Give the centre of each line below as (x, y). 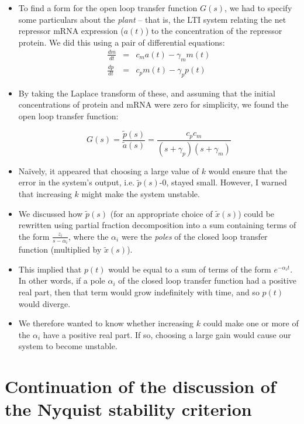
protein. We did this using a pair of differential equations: (122, 42)
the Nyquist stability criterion (128, 409)
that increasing (45, 193)
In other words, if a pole (62, 280)
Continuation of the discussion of (140, 386)
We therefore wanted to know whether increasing (106, 323)
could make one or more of (251, 323)
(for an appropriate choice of (161, 213)
